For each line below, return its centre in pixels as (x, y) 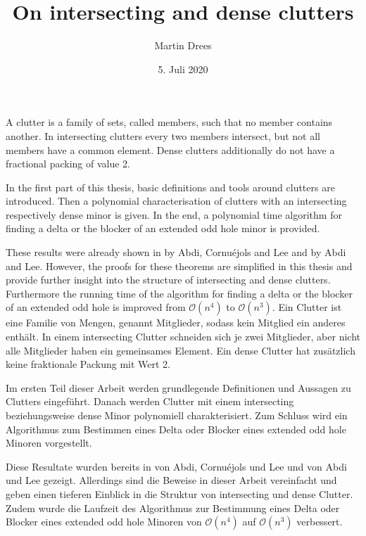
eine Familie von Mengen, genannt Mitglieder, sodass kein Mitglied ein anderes (176, 323)
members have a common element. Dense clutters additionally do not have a (170, 149)
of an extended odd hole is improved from (96, 307)
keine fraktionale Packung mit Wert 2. (88, 364)
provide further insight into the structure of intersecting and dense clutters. (168, 280)
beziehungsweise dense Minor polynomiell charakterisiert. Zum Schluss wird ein (177, 415)
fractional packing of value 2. (68, 164)
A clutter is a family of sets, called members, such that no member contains (169, 122)
